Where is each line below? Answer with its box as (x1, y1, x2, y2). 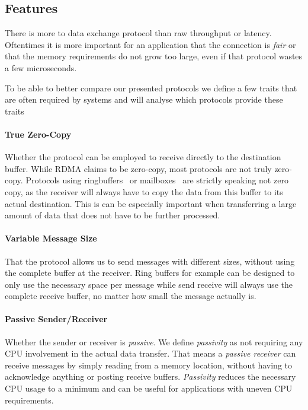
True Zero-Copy (5, 128, 72, 140)
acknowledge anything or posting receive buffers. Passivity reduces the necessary (5, 370, 296, 383)
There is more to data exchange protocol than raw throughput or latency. (5, 27, 272, 39)
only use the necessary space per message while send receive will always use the (5, 278, 293, 290)
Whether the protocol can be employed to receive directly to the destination (5, 151, 281, 163)
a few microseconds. (5, 61, 77, 74)
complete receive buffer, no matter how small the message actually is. (5, 290, 256, 302)
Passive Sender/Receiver (5, 313, 108, 325)
